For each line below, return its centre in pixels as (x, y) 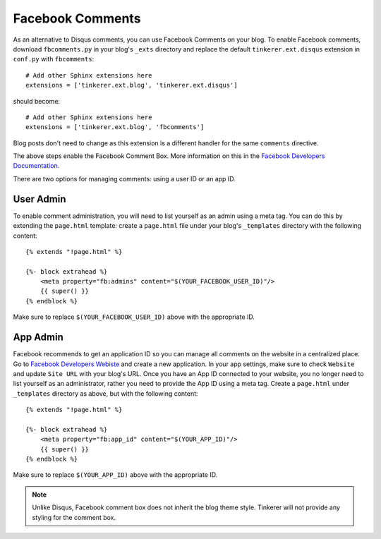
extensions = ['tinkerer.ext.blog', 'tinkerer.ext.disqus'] (132, 85)
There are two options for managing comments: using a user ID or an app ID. (124, 178)
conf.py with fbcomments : (54, 59)
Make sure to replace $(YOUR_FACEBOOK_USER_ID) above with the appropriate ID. (134, 317)
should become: (36, 101)
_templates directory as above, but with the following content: (105, 393)
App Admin (38, 338)
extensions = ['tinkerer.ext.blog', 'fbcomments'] (115, 127)
